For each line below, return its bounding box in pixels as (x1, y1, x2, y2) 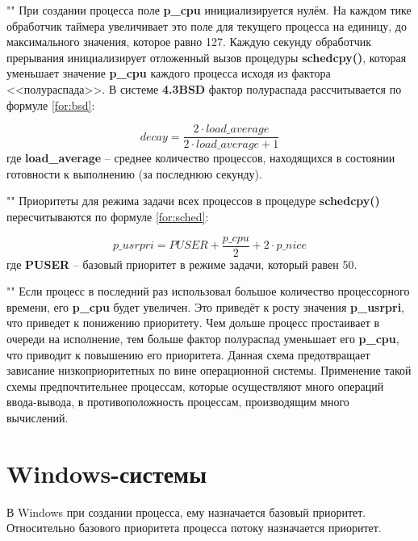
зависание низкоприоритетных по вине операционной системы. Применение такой (6, 362, 412, 379)
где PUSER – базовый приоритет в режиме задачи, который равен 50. (6, 255, 357, 272)
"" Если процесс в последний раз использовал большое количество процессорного (6, 283, 410, 300)
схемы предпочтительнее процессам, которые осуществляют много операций (6, 377, 384, 394)
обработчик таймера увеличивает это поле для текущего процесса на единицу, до (6, 17, 407, 34)
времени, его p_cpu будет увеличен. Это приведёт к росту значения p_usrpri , (6, 298, 405, 315)
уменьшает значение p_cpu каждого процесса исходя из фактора (6, 65, 331, 82)
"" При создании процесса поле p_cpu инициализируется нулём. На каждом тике (6, 2, 412, 18)
